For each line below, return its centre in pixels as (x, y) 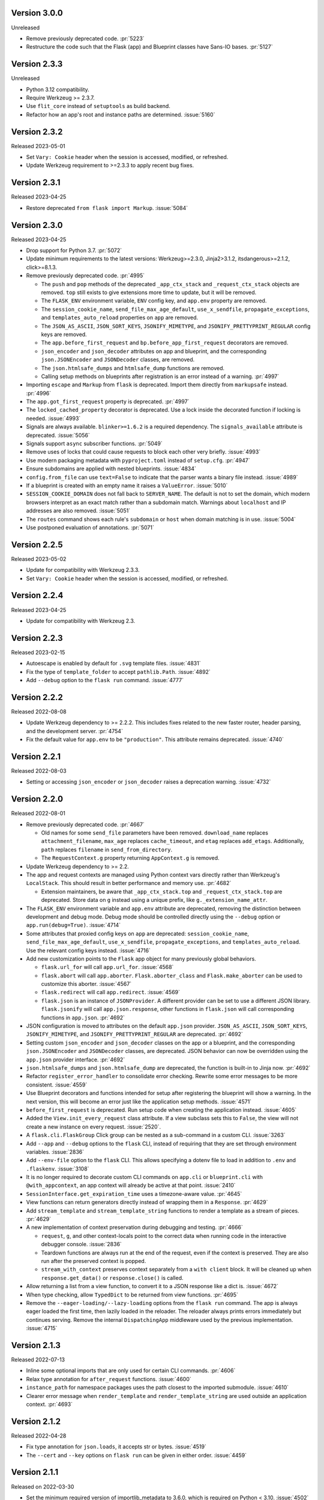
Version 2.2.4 (37, 595)
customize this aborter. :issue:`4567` (86, 984)
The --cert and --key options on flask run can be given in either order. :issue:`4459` (136, 1455)
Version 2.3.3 (37, 64)
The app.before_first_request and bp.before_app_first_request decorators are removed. (165, 343)
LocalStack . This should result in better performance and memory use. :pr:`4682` (129, 883)
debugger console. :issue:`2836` (82, 1244)
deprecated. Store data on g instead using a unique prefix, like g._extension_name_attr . (154, 900)
